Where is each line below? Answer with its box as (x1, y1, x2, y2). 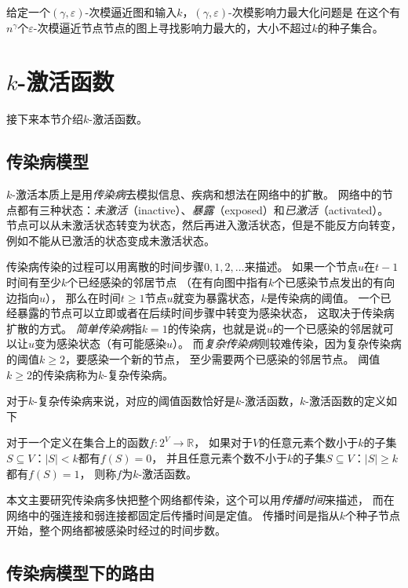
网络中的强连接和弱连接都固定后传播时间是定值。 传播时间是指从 (6, 506, 340, 523)
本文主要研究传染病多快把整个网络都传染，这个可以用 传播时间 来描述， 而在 (6, 491, 395, 508)
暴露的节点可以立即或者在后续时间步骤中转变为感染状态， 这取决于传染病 (16, 305, 395, 321)
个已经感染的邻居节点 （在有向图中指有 (67, 274, 268, 290)
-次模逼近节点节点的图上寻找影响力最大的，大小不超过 (33, 19, 312, 35)
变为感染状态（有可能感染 (35, 335, 167, 352)
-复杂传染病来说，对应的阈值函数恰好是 (34, 393, 235, 409)
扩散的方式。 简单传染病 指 (6, 320, 142, 336)
